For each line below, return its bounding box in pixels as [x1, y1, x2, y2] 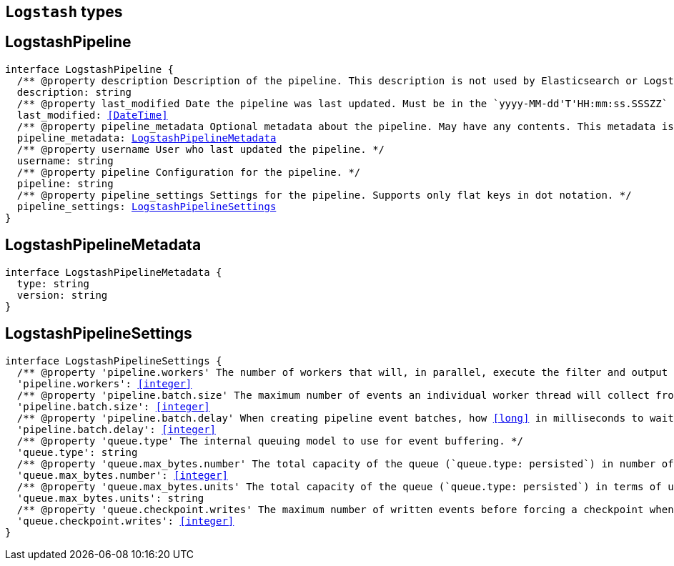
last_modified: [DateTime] [16, 109, 168, 121]
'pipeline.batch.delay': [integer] [16, 423, 217, 435]
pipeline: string [16, 177, 114, 189]
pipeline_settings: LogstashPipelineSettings [16, 200, 277, 212]
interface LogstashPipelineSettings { [5, 354, 222, 367]
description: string [16, 86, 132, 98]
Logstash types [5, 3, 123, 21]
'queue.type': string [16, 446, 138, 458]
